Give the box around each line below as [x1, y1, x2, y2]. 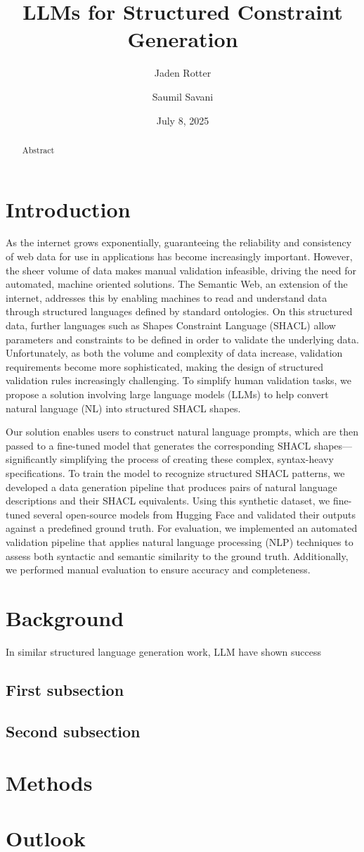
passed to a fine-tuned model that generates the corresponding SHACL [6, 438, 311, 452]
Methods [6, 768, 93, 797]
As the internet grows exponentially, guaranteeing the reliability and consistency [6, 235, 352, 250]
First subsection [6, 678, 124, 700]
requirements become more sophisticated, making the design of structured [6, 359, 324, 374]
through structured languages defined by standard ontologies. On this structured [6, 304, 353, 319]
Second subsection [6, 720, 141, 742]
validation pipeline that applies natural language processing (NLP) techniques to [6, 534, 353, 549]
